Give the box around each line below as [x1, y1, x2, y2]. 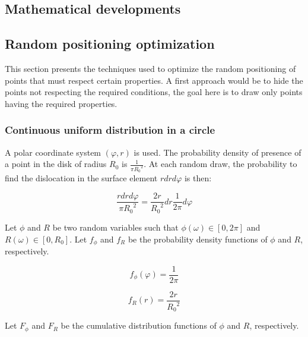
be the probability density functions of [128, 232, 268, 245]
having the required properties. [5, 97, 118, 109]
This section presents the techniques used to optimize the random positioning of [5, 62, 296, 74]
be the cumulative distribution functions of [61, 319, 217, 332]
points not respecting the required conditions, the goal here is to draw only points [5, 86, 303, 98]
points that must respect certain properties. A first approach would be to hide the [5, 74, 303, 86]
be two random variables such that [52, 221, 179, 233]
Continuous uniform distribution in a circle [5, 122, 215, 137]
